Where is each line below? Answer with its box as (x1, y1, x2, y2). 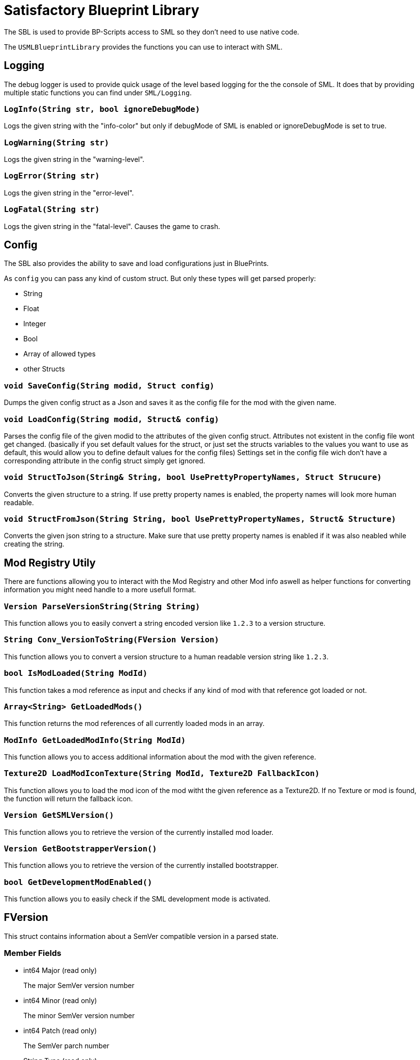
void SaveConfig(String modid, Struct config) (4, 381, 215, 390)
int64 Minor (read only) (23, 996, 97, 1005)
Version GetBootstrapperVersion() (4, 844, 157, 853)
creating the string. (4, 540, 65, 548)
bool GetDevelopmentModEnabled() (4, 877, 152, 887)
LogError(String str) (4, 171, 100, 181)
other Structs (23, 365, 65, 373)
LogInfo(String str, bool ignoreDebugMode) (4, 104, 200, 114)
